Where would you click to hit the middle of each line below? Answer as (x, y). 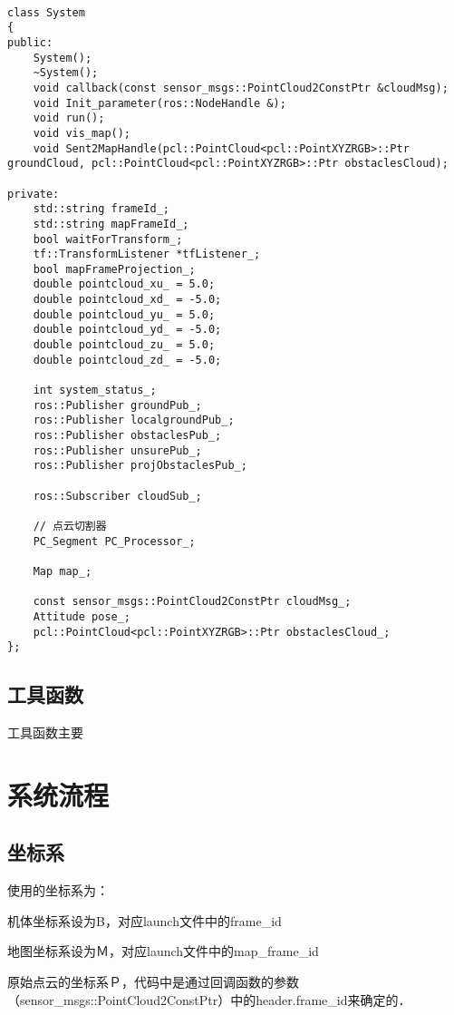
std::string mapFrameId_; (111, 224)
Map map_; (63, 571)
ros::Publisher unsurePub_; (117, 450)
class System (46, 12)
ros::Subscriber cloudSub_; (117, 496)
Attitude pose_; (82, 616)
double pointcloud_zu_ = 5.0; (124, 345)
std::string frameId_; (101, 209)
